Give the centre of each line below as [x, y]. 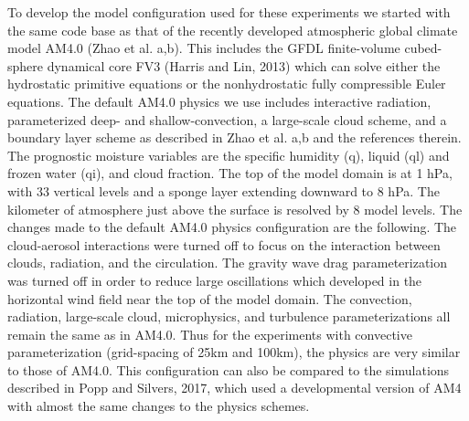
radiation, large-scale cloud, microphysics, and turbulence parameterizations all [229, 316]
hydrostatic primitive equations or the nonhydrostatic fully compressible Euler [227, 84]
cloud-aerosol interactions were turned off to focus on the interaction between [224, 244]
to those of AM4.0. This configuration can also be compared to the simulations [229, 369]
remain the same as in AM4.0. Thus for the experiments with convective [210, 334]
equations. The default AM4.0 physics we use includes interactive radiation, [219, 101]
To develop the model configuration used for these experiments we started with [229, 12]
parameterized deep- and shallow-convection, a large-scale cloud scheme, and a [227, 119]
